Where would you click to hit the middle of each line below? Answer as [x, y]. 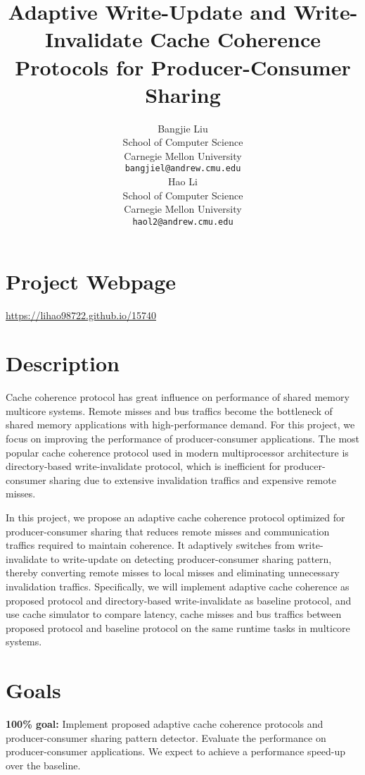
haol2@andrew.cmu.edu [183, 222]
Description [63, 363]
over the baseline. [43, 765]
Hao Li [183, 181]
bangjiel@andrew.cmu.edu [183, 169]
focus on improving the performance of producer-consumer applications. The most [183, 438]
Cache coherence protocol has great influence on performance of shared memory [178, 397]
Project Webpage [91, 281]
